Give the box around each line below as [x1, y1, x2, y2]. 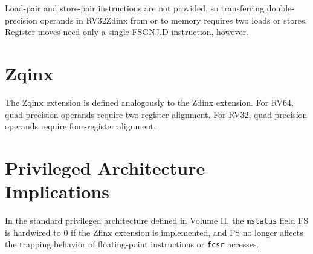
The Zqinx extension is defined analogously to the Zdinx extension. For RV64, [5, 96, 294, 108]
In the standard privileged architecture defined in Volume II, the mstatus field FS [5, 214, 309, 226]
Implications [5, 179, 109, 204]
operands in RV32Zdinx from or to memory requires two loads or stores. [40, 13, 308, 26]
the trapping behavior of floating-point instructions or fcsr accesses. [5, 238, 259, 250]
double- [266, 2, 294, 14]
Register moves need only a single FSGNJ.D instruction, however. [5, 25, 249, 38]
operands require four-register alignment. [5, 120, 156, 132]
